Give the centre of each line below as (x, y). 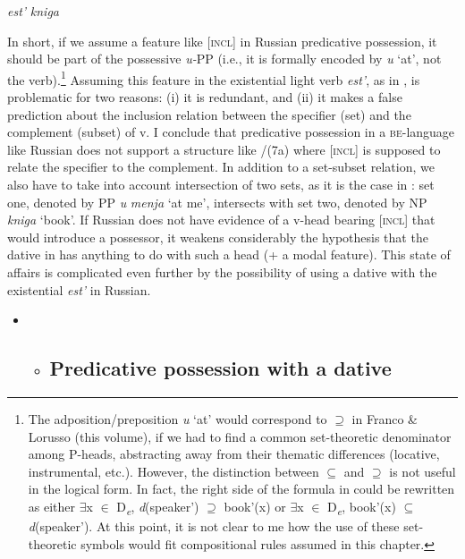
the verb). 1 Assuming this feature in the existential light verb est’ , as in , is (214, 78)
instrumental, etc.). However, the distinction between (173, 471)
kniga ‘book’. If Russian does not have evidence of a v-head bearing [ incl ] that (221, 220)
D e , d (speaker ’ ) (158, 507)
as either (52, 506)
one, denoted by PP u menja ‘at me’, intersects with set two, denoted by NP (217, 202)
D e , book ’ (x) (362, 507)
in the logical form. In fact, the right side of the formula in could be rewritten (241, 489)
